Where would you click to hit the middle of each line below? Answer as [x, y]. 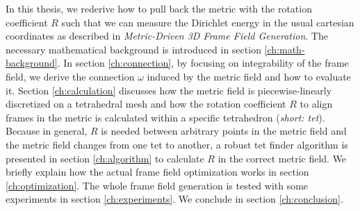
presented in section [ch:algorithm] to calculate [105, 158]
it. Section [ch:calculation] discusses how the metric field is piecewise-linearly [169, 90]
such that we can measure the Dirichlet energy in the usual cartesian [208, 22]
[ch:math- [285, 49]
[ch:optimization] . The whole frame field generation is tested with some [157, 185]
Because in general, [47, 131]
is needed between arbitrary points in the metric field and [224, 131]
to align [316, 104]
